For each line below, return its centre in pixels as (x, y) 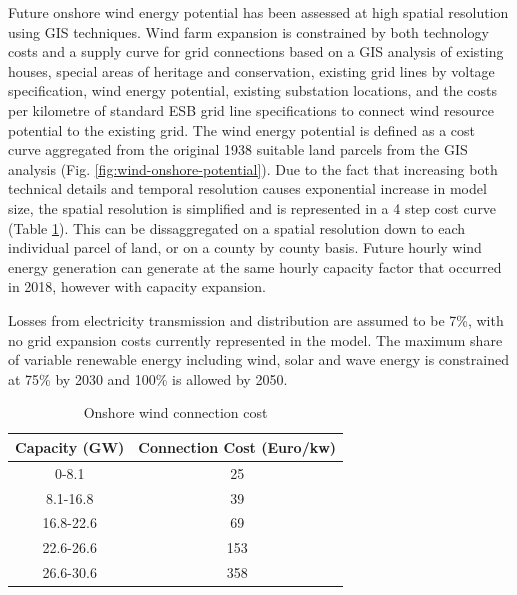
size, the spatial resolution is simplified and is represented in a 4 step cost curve (252, 207)
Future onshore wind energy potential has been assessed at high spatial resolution (258, 12)
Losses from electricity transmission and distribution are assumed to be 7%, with (256, 319)
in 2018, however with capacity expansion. (137, 286)
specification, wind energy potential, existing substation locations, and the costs (253, 90)
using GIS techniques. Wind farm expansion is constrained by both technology (248, 31)
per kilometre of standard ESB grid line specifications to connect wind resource (251, 109)
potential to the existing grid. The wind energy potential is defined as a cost (242, 129)
